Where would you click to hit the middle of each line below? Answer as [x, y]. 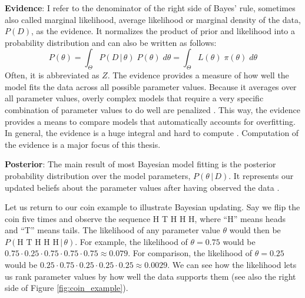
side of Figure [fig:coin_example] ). [67, 288]
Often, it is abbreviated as [52, 75]
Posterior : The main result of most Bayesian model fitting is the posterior [140, 164]
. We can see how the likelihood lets [232, 265]
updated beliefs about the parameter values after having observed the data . [142, 187]
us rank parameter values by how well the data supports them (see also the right [150, 276]
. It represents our [261, 175]
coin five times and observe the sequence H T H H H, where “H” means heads [145, 218]
